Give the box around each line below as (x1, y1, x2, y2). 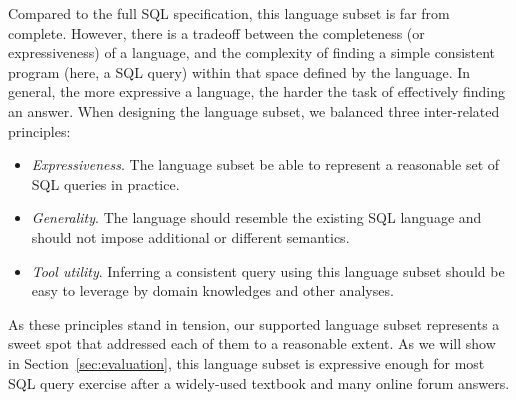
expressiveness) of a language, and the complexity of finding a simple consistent (8, 42, 496, 63)
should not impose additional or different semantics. (31, 226, 350, 247)
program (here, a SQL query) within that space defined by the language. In (8, 61, 471, 82)
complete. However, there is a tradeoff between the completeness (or (8, 22, 425, 43)
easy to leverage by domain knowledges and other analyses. (31, 280, 394, 301)
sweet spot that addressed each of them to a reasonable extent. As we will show (8, 333, 496, 354)
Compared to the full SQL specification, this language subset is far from (8, 3, 450, 23)
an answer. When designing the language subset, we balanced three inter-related (8, 100, 500, 121)
